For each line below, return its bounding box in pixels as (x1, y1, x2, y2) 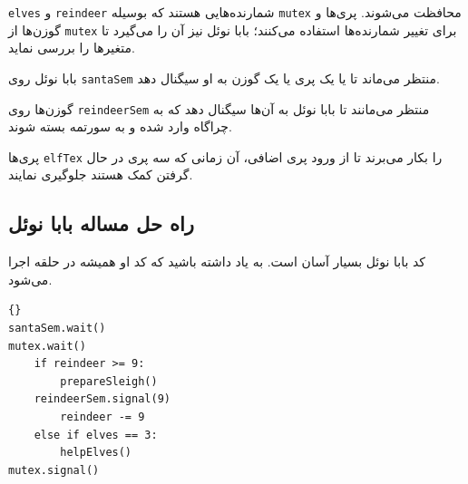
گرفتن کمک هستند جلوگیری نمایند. (8, 165, 193, 184)
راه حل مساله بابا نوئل (8, 209, 195, 237)
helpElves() (60, 446, 132, 460)
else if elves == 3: (34, 428, 158, 441)
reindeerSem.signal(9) (34, 392, 171, 406)
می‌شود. (8, 269, 53, 288)
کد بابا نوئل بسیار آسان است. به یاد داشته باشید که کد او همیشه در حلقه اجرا (8, 252, 426, 271)
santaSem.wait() (8, 322, 106, 335)
